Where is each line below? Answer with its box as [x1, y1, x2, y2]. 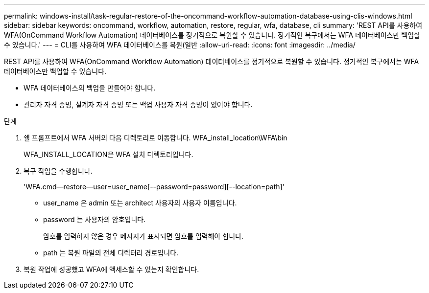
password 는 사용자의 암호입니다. [43, 215, 146, 224]
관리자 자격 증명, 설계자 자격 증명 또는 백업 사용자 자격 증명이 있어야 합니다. [24, 100, 253, 109]
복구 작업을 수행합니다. [24, 167, 93, 175]
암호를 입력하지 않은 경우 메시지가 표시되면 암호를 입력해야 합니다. [43, 232, 244, 240]
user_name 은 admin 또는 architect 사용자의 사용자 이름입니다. [43, 199, 237, 207]
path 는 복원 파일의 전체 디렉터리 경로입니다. [43, 248, 179, 257]
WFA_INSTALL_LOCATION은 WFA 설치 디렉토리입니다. [24, 150, 193, 158]
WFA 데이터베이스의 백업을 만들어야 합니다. [24, 84, 156, 92]
